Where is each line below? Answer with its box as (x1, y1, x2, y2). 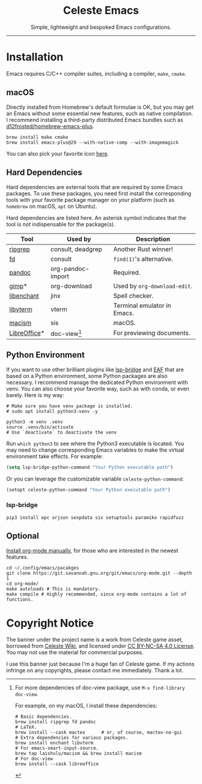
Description (136, 235, 170, 243)
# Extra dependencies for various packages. (14, 735, 129, 741)
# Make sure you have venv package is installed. (6, 403, 133, 409)
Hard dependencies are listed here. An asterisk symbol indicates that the (6, 214, 186, 221)
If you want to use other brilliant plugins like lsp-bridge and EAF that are (6, 366, 185, 373)
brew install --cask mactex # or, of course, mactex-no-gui (14, 729, 182, 736)
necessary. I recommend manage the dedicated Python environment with (6, 378, 188, 386)
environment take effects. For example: (6, 452, 103, 460)
